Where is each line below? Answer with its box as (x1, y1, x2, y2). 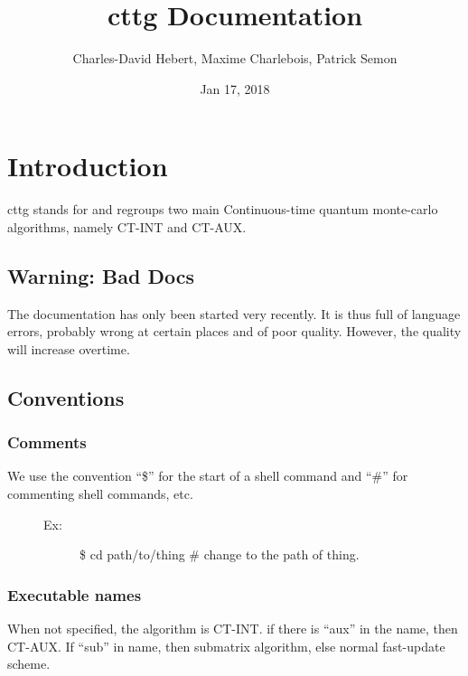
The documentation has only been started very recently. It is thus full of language (7, 304, 461, 323)
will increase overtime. (7, 339, 130, 358)
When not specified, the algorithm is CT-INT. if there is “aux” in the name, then (7, 619, 458, 638)
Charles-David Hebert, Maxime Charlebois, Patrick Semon (72, 49, 398, 68)
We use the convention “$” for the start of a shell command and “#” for (7, 466, 408, 485)
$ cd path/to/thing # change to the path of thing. (80, 545, 360, 564)
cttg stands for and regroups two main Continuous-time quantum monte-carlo (7, 200, 438, 219)
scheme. (7, 654, 51, 673)
